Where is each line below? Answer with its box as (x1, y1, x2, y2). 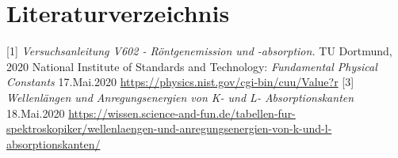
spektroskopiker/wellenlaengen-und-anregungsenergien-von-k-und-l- (6, 120, 332, 137)
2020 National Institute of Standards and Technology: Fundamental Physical (6, 58, 377, 74)
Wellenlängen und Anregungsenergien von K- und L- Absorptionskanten (6, 88, 354, 105)
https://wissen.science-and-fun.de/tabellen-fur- (68, 104, 296, 121)
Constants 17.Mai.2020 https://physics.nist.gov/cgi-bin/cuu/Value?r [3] (6, 73, 354, 90)
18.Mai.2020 (6, 104, 65, 121)
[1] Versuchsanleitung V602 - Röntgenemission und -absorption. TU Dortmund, (6, 43, 392, 59)
